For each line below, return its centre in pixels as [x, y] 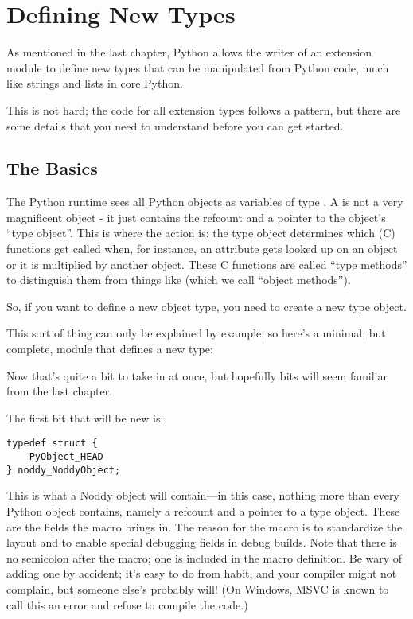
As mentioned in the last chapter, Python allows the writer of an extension [189, 52]
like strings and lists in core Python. [95, 83]
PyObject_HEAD [66, 457]
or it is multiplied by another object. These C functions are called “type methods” [207, 264]
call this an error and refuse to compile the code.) [127, 604]
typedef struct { [52, 444]
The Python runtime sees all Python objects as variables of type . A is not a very [205, 202]
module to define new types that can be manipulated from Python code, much [198, 67]
